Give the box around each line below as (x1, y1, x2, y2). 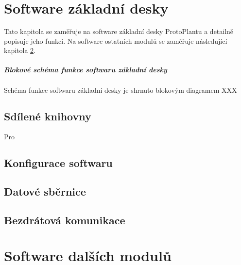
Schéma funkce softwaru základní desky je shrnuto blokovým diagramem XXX (4, 85, 237, 95)
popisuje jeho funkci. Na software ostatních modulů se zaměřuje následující (4, 35, 227, 46)
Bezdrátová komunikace (4, 212, 125, 227)
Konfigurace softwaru (4, 155, 113, 170)
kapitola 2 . (4, 45, 35, 55)
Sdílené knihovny (4, 109, 91, 124)
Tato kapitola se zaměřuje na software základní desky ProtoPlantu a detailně (4, 26, 234, 36)
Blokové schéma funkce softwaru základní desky (4, 64, 167, 74)
